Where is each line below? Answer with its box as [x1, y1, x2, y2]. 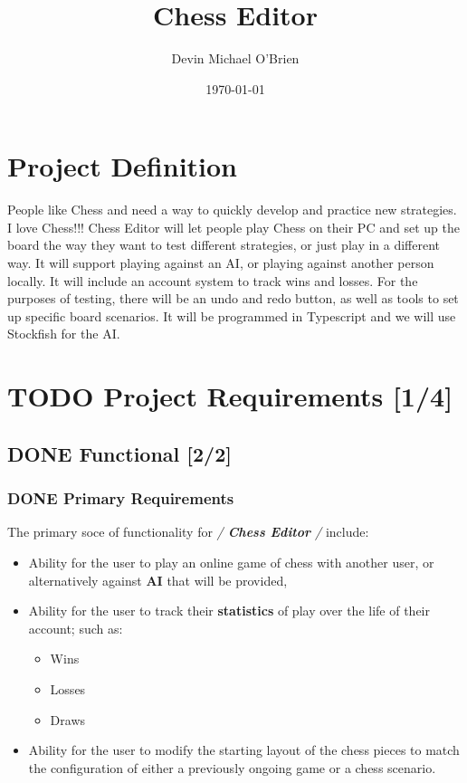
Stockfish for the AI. [7, 324, 120, 343]
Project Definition [7, 148, 238, 185]
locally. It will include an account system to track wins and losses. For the [7, 271, 418, 290]
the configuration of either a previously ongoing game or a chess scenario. [28, 758, 436, 777]
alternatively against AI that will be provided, [28, 570, 288, 589]
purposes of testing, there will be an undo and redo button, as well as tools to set [7, 289, 459, 308]
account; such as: [28, 618, 123, 637]
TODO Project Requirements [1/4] [7, 377, 453, 415]
